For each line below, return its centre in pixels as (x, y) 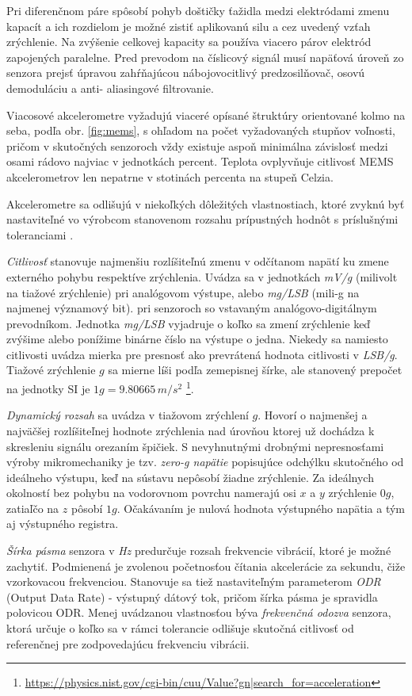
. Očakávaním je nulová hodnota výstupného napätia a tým (261, 508)
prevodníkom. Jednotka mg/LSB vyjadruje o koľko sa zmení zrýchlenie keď (189, 323)
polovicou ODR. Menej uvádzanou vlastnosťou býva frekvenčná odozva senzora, (199, 612)
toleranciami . (40, 234)
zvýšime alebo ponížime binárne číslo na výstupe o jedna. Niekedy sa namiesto (197, 339)
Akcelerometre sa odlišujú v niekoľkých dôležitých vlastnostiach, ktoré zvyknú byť (206, 203)
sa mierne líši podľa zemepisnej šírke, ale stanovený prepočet (255, 370)
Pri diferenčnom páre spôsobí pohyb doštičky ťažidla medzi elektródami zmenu (198, 10)
